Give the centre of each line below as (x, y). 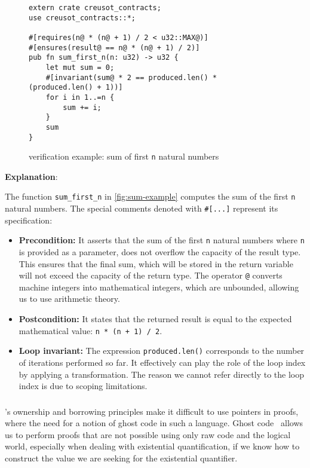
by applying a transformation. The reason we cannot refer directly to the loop (161, 374)
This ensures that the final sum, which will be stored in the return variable (156, 263)
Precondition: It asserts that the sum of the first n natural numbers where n (162, 240)
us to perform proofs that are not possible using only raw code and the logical (148, 434)
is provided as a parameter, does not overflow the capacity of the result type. (160, 252)
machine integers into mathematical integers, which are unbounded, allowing (159, 287)
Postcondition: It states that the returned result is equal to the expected (155, 319)
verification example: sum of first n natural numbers (124, 156)
